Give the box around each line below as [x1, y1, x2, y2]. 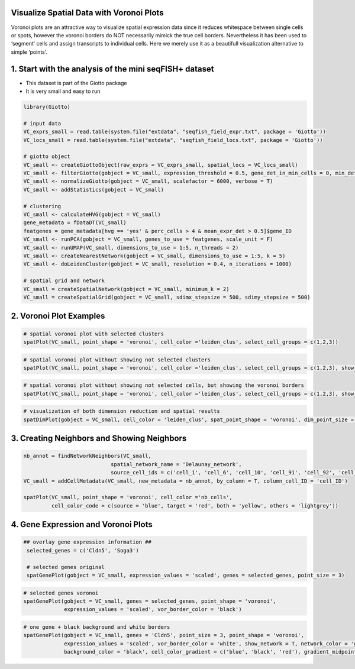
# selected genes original [27, 564, 105, 570]
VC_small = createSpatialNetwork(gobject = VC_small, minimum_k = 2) [23, 286, 230, 292]
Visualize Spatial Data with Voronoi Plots [11, 8, 164, 18]
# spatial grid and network [23, 277, 105, 284]
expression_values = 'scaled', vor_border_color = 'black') [64, 606, 242, 613]
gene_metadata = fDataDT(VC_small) [23, 219, 127, 226]
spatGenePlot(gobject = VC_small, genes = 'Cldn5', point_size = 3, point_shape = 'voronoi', [23, 632, 305, 639]
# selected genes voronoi [23, 589, 99, 596]
